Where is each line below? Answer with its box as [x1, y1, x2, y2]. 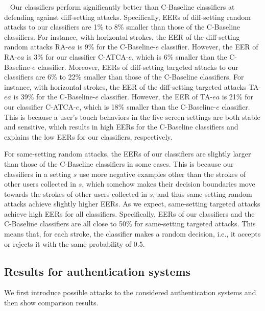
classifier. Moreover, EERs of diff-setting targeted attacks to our [38, 61, 238, 72]
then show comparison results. [4, 297, 99, 308]
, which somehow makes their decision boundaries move [82, 178, 255, 189]
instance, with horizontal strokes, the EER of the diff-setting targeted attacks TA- [4, 81, 261, 92]
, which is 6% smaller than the [132, 51, 227, 62]
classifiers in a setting [4, 168, 71, 179]
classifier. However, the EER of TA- [101, 91, 213, 102]
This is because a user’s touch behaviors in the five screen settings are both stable [4, 111, 260, 122]
